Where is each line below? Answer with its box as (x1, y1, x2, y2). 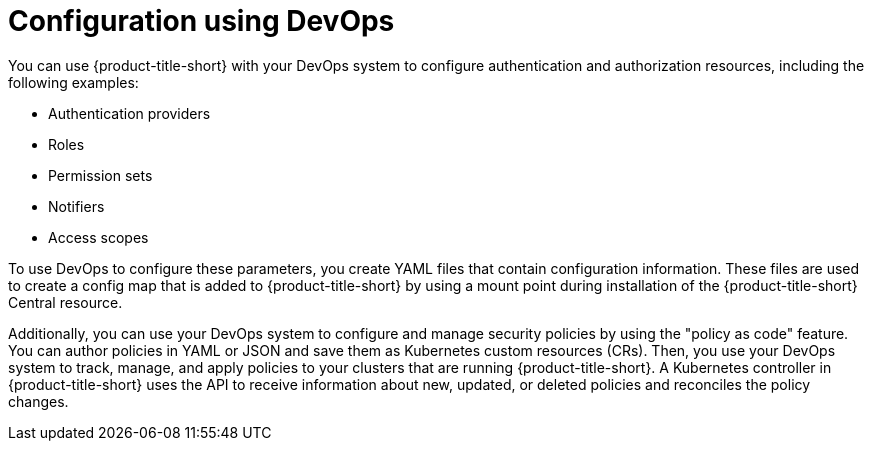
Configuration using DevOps (8, 4, 395, 38)
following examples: (8, 73, 139, 91)
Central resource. (8, 293, 123, 311)
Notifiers (48, 197, 105, 215)
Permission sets (48, 166, 153, 184)
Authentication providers (48, 104, 211, 122)
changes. (8, 392, 69, 410)
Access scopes (48, 228, 149, 246)
